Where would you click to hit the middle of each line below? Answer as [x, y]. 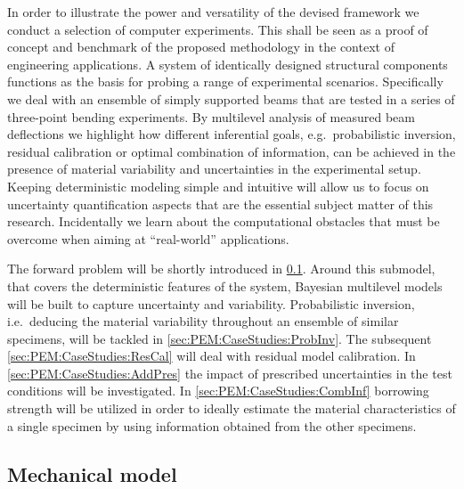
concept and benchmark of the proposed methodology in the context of [201, 47]
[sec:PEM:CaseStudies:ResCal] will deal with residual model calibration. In [212, 356]
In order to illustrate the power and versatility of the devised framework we [213, 12]
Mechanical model [92, 473]
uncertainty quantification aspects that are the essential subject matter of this [220, 204]
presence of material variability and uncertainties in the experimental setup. [214, 169]
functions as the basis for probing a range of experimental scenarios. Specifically [225, 81]
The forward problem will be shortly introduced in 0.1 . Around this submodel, [221, 269]
